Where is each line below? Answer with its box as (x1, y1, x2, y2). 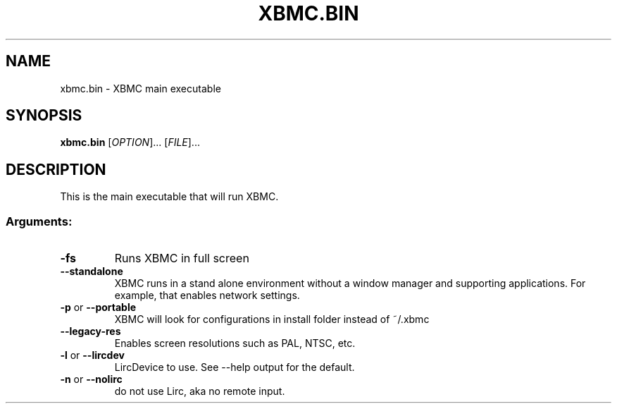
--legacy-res (60, 325, 121, 338)
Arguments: (6, 214, 73, 228)
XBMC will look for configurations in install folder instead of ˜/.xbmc (114, 313, 430, 326)
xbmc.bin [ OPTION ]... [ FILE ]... (60, 136, 200, 149)
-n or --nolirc (60, 373, 123, 386)
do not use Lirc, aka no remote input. (114, 385, 285, 398)
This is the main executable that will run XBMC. (60, 190, 279, 203)
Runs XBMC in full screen (114, 251, 249, 266)
